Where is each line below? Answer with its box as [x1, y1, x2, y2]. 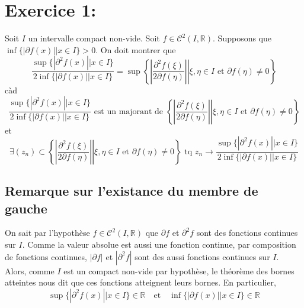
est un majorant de [94, 107, 163, 116]
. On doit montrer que [95, 43, 176, 56]
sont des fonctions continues [196, 226, 298, 239]
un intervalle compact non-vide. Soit [28, 32, 160, 44]
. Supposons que [213, 32, 271, 44]
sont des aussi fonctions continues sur [135, 250, 270, 262]
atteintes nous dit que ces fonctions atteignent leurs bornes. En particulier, [5, 276, 276, 288]
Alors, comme [5, 264, 55, 277]
